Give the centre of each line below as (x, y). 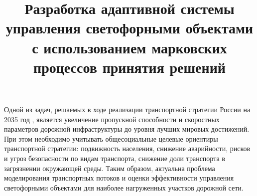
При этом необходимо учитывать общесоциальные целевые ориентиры (111, 138)
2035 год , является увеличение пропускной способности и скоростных (112, 119)
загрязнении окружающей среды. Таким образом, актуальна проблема (110, 168)
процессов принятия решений (129, 67)
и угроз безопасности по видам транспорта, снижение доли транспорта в (115, 158)
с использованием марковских (129, 47)
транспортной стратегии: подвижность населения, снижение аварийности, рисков (127, 148)
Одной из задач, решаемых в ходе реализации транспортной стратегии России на (127, 109)
